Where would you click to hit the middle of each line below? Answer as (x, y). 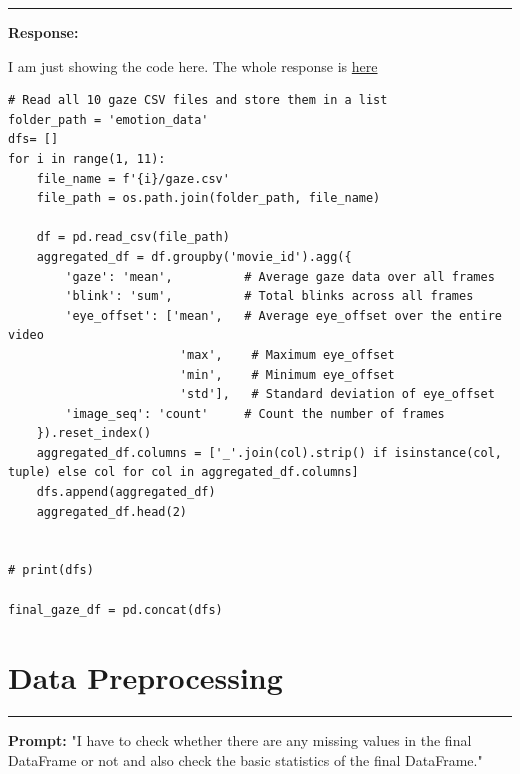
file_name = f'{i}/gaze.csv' (133, 178)
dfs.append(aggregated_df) (126, 492)
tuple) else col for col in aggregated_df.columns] (183, 472)
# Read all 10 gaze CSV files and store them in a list (198, 100)
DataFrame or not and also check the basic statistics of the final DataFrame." (245, 759)
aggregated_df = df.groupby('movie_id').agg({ (194, 256)
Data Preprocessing (145, 677)
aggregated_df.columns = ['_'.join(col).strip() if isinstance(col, (269, 452)
